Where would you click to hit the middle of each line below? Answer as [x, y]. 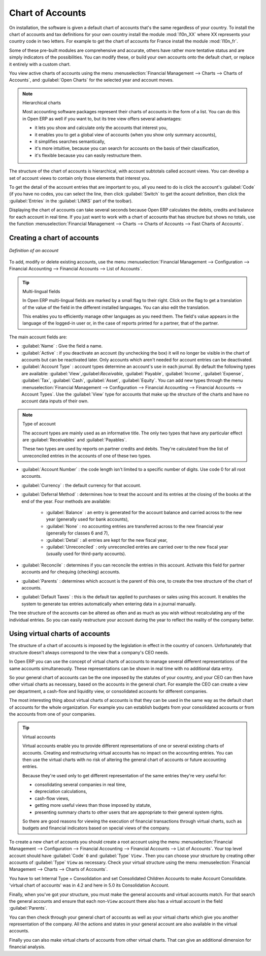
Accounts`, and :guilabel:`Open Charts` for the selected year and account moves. [91, 80]
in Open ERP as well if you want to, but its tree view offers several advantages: [102, 119]
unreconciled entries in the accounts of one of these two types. [87, 456]
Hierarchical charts [42, 103]
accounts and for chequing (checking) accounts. [71, 572]
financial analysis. [27, 947]
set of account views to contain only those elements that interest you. [80, 178]
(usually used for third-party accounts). [86, 554]
